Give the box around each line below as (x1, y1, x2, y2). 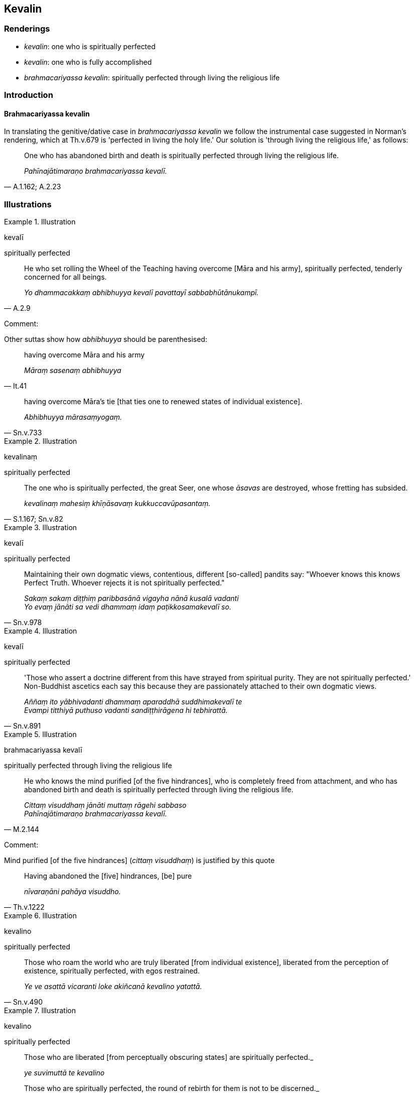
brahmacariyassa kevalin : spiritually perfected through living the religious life (24, 73, 280, 82)
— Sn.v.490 (4, 998, 43, 1007)
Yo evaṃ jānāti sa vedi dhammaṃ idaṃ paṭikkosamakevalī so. (24, 602, 231, 612)
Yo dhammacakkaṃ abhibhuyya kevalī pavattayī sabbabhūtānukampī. (24, 288, 259, 297)
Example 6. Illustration (4, 911, 77, 920)
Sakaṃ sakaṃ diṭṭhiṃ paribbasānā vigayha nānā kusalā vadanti (24, 594, 239, 603)
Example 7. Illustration (4, 1006, 76, 1015)
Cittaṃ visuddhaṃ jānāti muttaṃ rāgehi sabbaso (24, 801, 187, 810)
